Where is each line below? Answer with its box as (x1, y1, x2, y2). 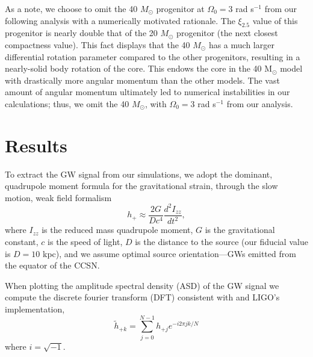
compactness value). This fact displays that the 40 (5, 38, 190, 51)
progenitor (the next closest (176, 26, 278, 39)
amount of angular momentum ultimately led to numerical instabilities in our (5, 85, 290, 98)
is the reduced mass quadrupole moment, (42, 223, 193, 236)
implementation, (5, 302, 65, 315)
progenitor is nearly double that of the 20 (5, 26, 158, 39)
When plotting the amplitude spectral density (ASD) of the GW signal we (5, 279, 279, 291)
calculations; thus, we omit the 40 (5, 97, 129, 110)
